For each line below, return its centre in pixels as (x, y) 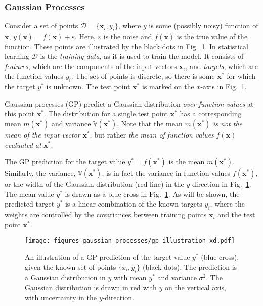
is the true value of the (212, 36)
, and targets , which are (222, 66)
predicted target (30, 204)
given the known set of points (71, 267)
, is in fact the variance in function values (166, 173)
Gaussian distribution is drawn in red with (91, 287)
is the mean (187, 162)
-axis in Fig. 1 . (224, 87)
